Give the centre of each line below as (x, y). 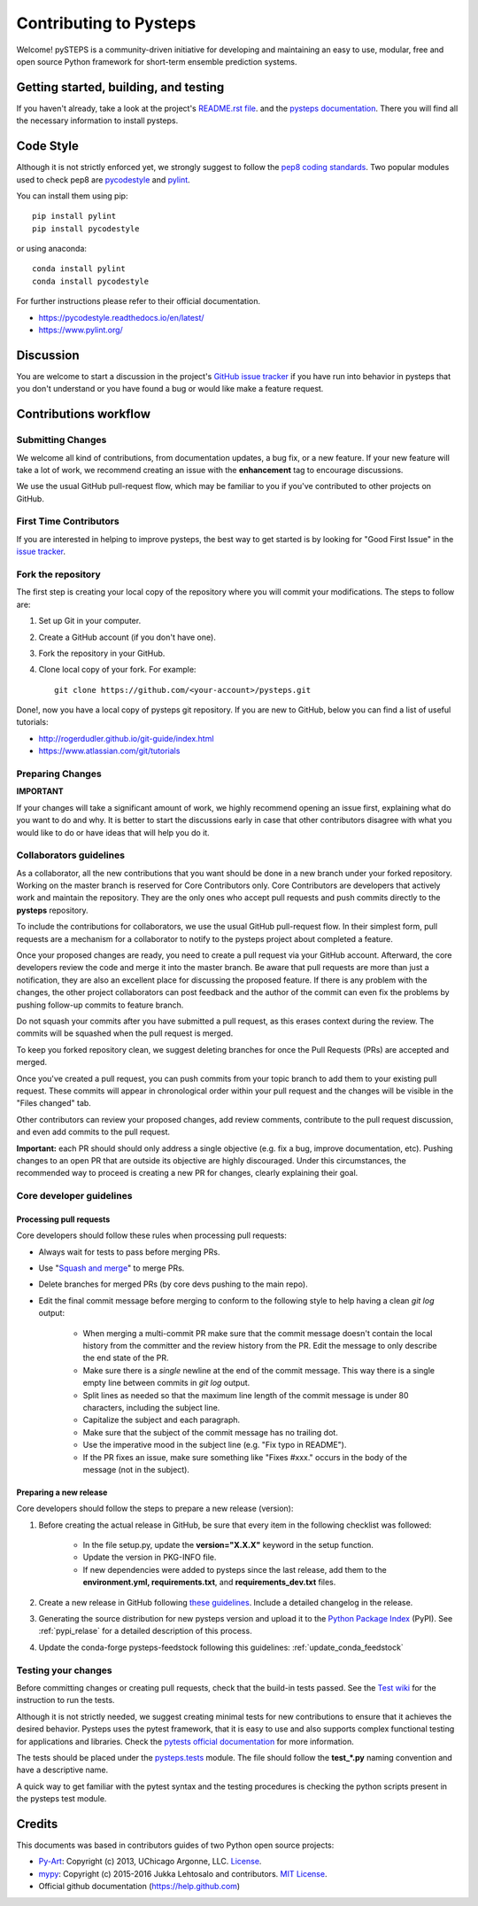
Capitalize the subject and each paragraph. (162, 1420)
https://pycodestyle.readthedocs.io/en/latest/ (121, 317)
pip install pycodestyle (86, 229)
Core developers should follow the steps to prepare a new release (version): (155, 1509)
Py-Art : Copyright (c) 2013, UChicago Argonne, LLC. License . (150, 1862)
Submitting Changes (62, 440)
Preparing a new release (62, 1492)
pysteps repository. (52, 910)
